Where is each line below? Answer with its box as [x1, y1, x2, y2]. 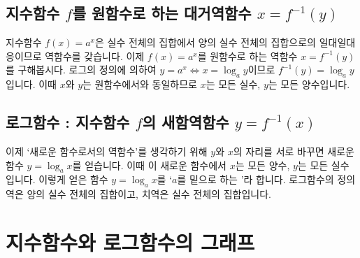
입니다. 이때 [6, 77, 57, 92]
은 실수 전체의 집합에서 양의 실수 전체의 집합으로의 [95, 35, 316, 50]
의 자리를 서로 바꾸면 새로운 [233, 143, 355, 158]
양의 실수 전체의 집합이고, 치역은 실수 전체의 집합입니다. [27, 187, 271, 201]
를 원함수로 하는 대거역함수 [72, 2, 252, 24]
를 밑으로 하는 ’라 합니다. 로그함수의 [177, 172, 334, 187]
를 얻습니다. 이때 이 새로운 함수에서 [72, 157, 226, 172]
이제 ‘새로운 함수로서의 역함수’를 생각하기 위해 [6, 143, 208, 158]
